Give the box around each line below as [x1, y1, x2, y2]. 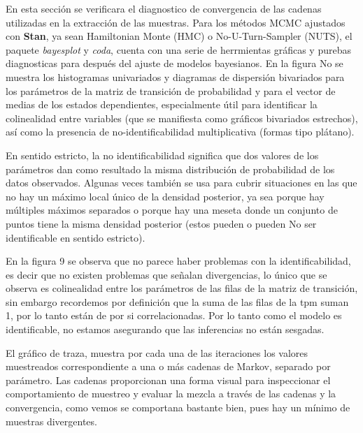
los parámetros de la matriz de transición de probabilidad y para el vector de [6, 83, 336, 98]
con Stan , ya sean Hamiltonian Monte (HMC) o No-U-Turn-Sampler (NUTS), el [6, 29, 353, 43]
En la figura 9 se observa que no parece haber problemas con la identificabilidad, [6, 254, 351, 268]
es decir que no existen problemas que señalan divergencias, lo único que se [6, 267, 327, 281]
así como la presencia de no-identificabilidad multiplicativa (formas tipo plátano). [6, 124, 355, 139]
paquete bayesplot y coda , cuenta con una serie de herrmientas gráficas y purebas [6, 42, 351, 57]
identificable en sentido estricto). [6, 230, 145, 244]
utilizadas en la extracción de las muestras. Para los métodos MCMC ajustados [6, 15, 346, 29]
